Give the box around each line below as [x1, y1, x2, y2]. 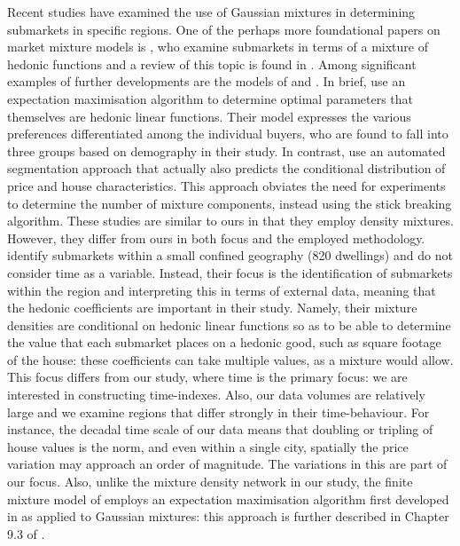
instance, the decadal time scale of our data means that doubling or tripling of [7, 420, 433, 439]
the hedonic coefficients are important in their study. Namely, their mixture [7, 298, 417, 317]
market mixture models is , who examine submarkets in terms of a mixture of [7, 37, 428, 56]
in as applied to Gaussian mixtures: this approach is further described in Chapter [7, 507, 449, 526]
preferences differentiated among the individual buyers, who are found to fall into [7, 124, 448, 143]
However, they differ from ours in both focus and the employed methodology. [7, 228, 425, 247]
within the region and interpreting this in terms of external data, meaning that [7, 281, 436, 299]
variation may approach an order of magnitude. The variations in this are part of [7, 455, 448, 473]
